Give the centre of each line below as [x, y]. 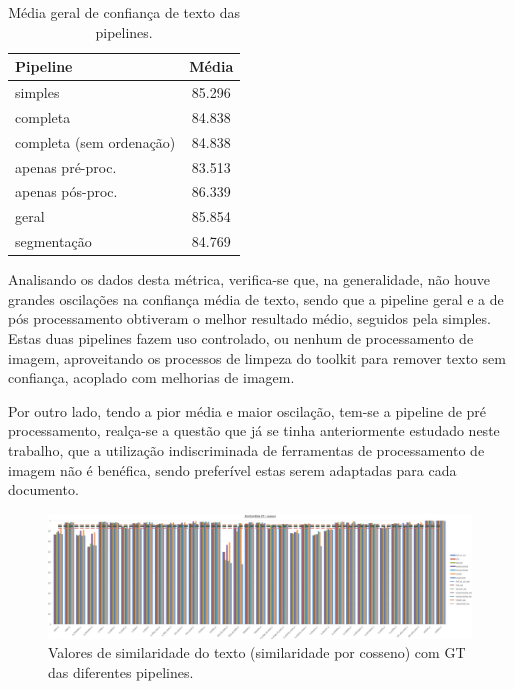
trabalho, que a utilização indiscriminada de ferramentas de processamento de [246, 449]
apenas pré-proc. [66, 166]
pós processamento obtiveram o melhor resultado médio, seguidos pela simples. [249, 318]
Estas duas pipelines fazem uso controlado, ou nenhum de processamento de [241, 337]
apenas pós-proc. [66, 191]
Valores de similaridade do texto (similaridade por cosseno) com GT [257, 652]
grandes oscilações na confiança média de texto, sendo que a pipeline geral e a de [256, 298]
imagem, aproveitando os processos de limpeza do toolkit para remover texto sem [257, 357]
